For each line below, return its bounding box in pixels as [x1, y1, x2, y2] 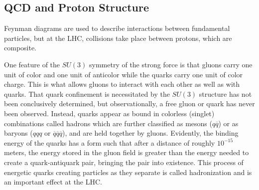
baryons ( [4, 128, 33, 138]
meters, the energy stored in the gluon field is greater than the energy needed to [4, 147, 249, 158]
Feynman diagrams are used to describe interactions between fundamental [4, 23, 230, 33]
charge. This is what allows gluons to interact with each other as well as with [4, 79, 240, 89]
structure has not [199, 88, 252, 99]
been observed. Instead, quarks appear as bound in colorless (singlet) [4, 108, 215, 118]
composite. [4, 42, 37, 53]
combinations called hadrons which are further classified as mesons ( [4, 118, 212, 128]
